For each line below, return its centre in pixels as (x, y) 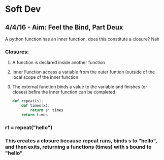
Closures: (17, 52)
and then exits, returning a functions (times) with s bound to (78, 147)
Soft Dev (23, 9)
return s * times (47, 110)
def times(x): (36, 106)
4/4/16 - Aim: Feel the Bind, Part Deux (64, 27)
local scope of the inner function (45, 77)
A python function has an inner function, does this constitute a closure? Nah (82, 39)
